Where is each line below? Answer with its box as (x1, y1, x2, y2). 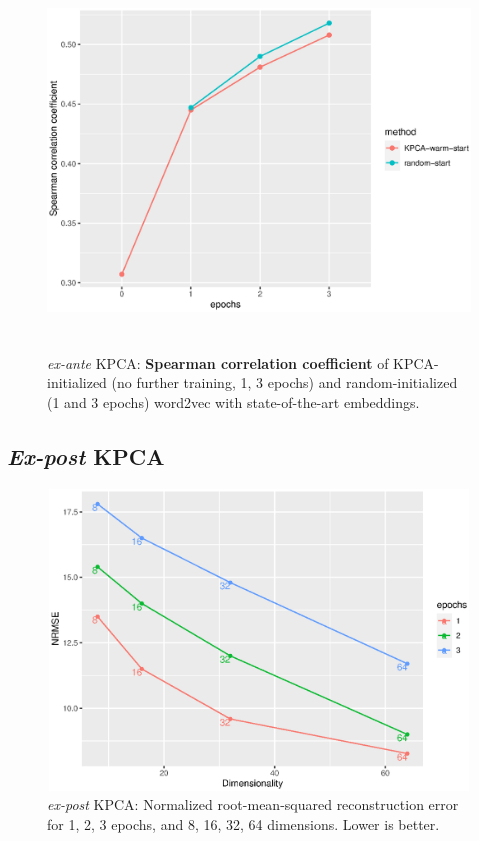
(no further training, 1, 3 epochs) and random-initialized (111, 372, 458, 393)
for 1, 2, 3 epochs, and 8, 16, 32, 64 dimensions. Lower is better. (47, 814, 440, 835)
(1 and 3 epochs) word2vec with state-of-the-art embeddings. (47, 391, 420, 412)
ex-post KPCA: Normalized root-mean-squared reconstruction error (47, 794, 459, 815)
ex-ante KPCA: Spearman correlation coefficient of (47, 352, 389, 373)
